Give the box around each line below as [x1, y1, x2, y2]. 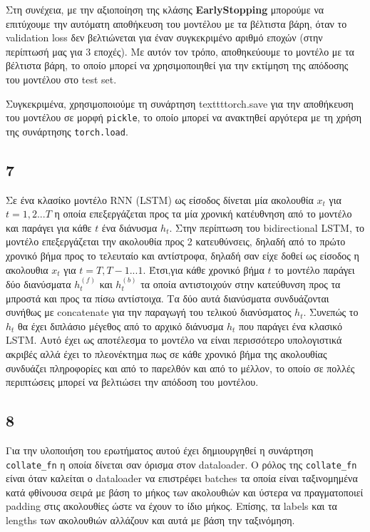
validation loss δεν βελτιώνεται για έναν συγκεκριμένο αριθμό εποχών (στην [6, 30, 323, 45]
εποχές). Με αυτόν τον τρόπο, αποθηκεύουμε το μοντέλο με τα [93, 44, 354, 58]
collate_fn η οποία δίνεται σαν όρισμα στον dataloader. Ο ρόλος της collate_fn [6, 456, 357, 471]
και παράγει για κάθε [6, 220, 92, 235]
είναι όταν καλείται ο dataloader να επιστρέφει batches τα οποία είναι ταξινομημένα [6, 471, 358, 486]
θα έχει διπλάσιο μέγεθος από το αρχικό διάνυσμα [18, 318, 224, 333]
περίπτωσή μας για [6, 44, 83, 58]
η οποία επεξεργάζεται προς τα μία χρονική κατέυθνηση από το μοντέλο [54, 206, 352, 221]
